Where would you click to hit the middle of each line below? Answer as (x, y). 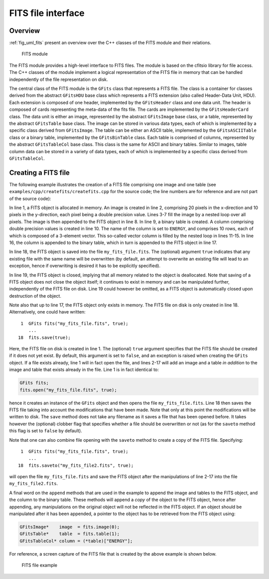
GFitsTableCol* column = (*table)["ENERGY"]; (76, 541)
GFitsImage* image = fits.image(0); (69, 527)
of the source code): (30, 198)
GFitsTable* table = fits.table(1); (69, 534)
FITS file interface (47, 13)
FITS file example (39, 565)
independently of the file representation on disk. (59, 79)
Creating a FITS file (39, 172)
